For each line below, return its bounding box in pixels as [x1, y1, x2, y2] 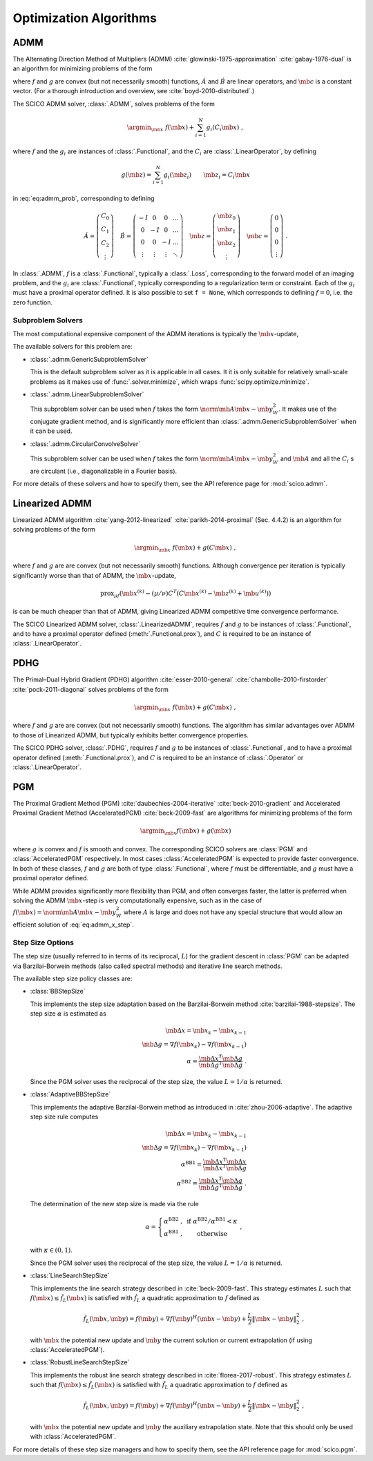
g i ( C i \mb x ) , [206, 123, 243, 133]
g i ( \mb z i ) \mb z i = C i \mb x [163, 171, 251, 180]
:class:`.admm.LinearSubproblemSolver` [30, 390, 144, 398]
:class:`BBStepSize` [30, 987, 86, 996]
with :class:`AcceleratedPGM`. [30, 1433, 117, 1441]
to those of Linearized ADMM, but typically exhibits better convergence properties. [12, 730, 249, 739]
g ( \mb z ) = [121, 171, 152, 179]
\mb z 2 [217, 239, 236, 249]
